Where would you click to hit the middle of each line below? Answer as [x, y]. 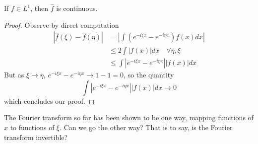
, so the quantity [149, 75]
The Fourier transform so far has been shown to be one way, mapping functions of [129, 117]
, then [39, 8]
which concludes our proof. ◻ [49, 101]
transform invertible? [36, 137]
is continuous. [77, 8]
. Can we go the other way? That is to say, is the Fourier [146, 127]
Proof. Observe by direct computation [62, 25]
